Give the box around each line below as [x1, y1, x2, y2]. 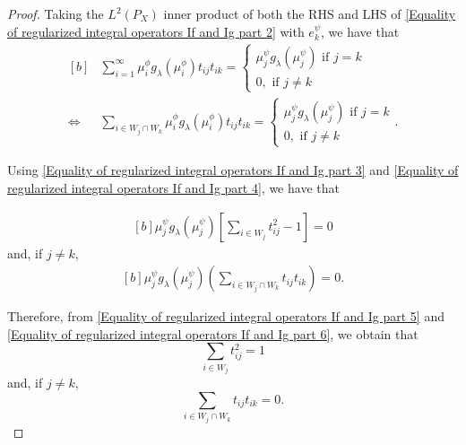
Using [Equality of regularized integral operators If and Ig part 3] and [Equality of [7, 161, 459, 179]
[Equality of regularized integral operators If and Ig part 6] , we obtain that [7, 324, 419, 343]
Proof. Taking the [7, 4, 104, 22]
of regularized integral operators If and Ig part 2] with [7, 22, 305, 40]
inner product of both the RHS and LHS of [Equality [163, 4, 456, 22]
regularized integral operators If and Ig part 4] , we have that [7, 178, 340, 196]
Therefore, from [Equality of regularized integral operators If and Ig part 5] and [7, 307, 444, 326]
